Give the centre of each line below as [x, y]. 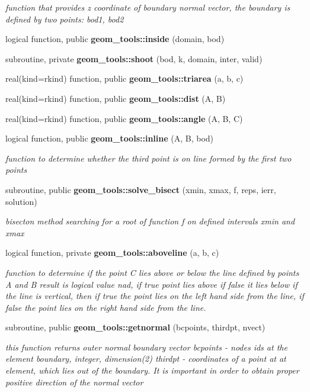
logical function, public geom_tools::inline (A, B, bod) [110, 138]
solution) [21, 201]
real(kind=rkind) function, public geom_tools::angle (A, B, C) [124, 118]
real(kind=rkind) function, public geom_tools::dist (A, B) [116, 98]
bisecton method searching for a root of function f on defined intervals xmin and [150, 221]
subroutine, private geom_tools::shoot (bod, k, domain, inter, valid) [134, 58]
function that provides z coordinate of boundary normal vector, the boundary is [148, 7]
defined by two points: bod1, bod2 [65, 19]
